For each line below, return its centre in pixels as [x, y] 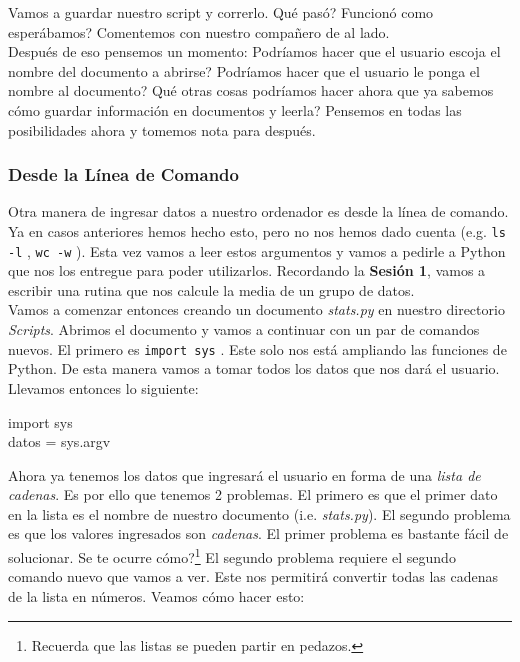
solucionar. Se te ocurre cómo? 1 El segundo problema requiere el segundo [232, 555]
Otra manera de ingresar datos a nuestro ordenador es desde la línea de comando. [258, 211]
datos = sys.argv [59, 441]
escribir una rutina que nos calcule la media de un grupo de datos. [211, 289]
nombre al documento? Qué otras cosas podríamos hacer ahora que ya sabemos [251, 90]
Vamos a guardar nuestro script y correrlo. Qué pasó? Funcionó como [221, 12]
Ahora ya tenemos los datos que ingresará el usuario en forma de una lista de [244, 474]
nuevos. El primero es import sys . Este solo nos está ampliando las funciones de [257, 348]
